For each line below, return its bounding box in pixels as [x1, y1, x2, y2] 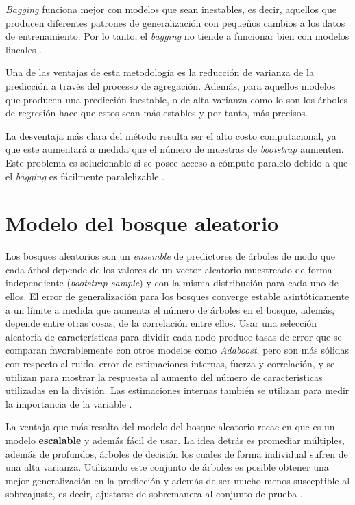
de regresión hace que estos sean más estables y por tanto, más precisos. [5, 106, 308, 120]
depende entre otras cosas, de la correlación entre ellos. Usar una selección [5, 316, 317, 330]
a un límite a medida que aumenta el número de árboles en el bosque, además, [5, 302, 335, 317]
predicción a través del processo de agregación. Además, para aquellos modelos [5, 78, 336, 93]
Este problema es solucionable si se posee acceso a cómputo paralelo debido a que [5, 155, 348, 169]
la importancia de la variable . [5, 396, 132, 410]
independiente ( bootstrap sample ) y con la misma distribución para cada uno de [5, 275, 339, 290]
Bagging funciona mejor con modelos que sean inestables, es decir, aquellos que [5, 2, 337, 16]
